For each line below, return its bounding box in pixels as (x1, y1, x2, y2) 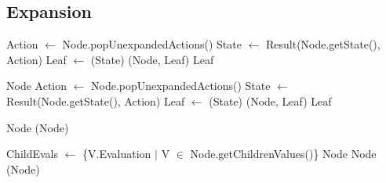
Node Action (6, 77, 67, 94)
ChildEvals (6, 145, 59, 162)
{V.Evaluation (82, 145, 151, 162)
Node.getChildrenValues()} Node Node (190, 145, 377, 162)
